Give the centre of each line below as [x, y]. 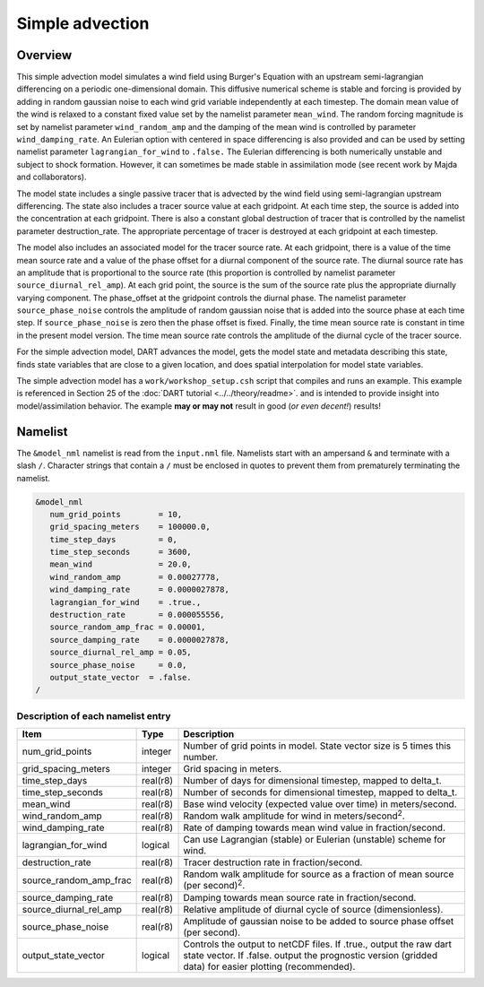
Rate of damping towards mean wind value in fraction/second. [314, 827]
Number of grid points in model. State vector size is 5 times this [317, 746]
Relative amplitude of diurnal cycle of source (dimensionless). [313, 909]
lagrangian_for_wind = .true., [125, 602]
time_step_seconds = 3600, [121, 552]
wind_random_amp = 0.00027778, [135, 577]
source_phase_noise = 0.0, [118, 665]
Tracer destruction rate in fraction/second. [273, 862]
